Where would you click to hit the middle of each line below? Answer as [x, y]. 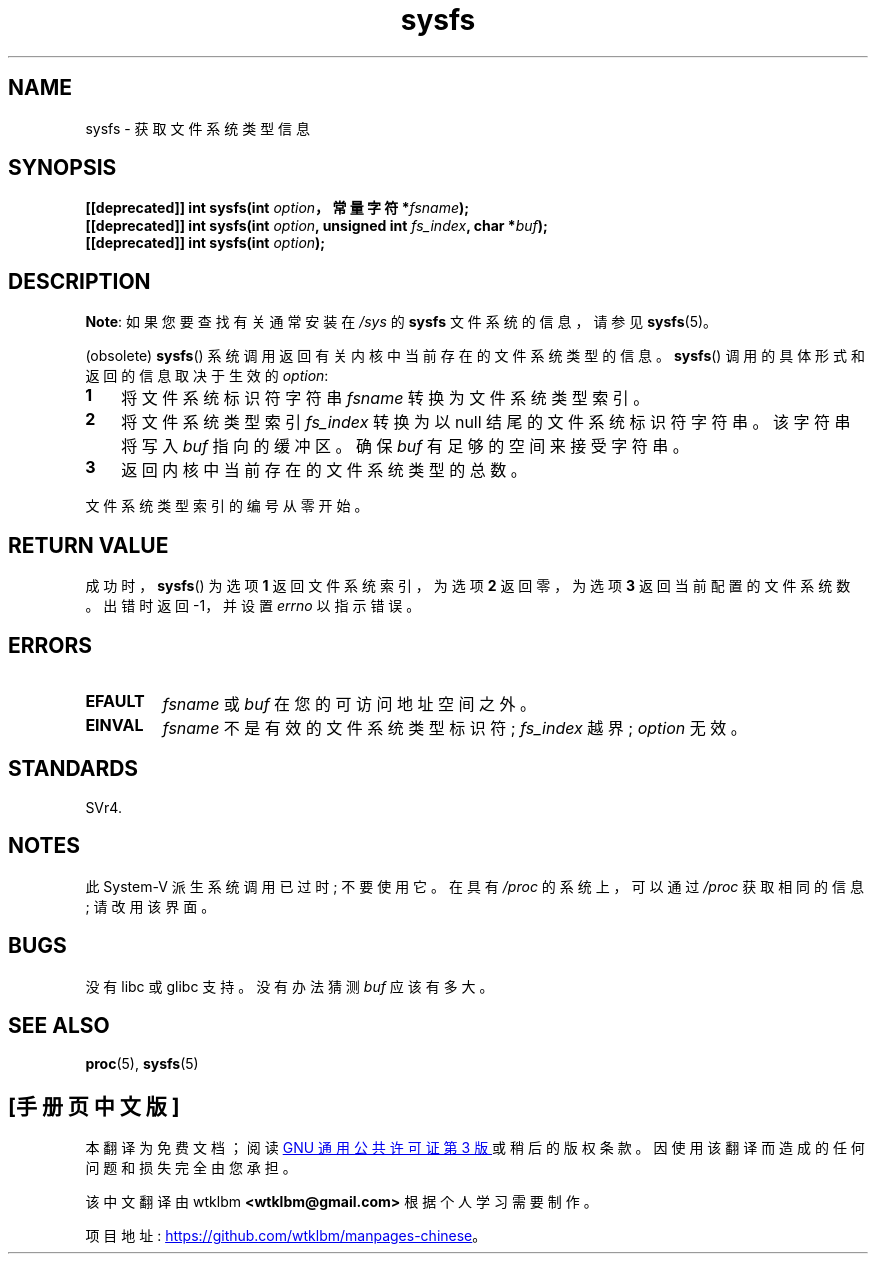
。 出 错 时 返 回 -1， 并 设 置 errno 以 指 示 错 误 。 [253, 606]
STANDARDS [73, 769]
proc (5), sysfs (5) [142, 1064]
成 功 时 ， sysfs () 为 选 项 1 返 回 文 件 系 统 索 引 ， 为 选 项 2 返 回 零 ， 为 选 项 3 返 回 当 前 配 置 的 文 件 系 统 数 [468, 586]
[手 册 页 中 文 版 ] [94, 1106]
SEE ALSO [59, 1025]
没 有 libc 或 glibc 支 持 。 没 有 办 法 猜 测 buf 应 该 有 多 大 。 [289, 986]
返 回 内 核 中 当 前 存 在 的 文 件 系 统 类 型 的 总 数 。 [324, 470]
